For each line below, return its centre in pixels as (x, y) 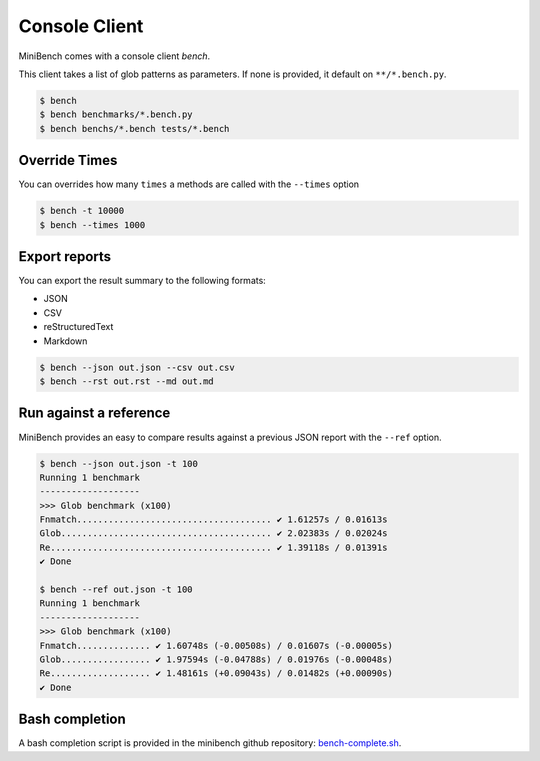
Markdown (65, 341)
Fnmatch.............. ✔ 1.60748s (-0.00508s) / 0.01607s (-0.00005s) (216, 645)
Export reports (65, 256)
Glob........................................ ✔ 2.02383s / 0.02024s (213, 533)
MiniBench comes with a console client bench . (114, 56)
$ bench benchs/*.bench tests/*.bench (134, 128)
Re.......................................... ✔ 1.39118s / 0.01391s (213, 547)
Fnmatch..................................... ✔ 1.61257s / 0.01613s (213, 519)
